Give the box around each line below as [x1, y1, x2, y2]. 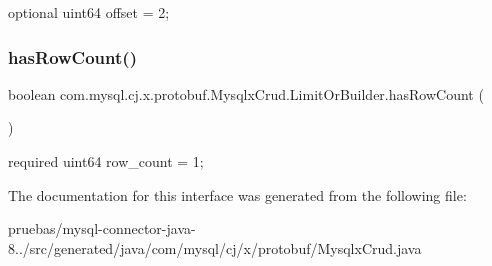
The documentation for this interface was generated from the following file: [8, 184, 467, 205]
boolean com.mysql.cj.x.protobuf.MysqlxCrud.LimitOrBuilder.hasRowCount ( [8, 83, 484, 104]
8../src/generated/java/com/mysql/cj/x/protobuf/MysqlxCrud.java [8, 237, 422, 258]
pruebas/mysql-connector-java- [8, 218, 196, 239]
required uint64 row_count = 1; [8, 151, 204, 171]
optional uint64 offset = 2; [8, 2, 170, 22]
